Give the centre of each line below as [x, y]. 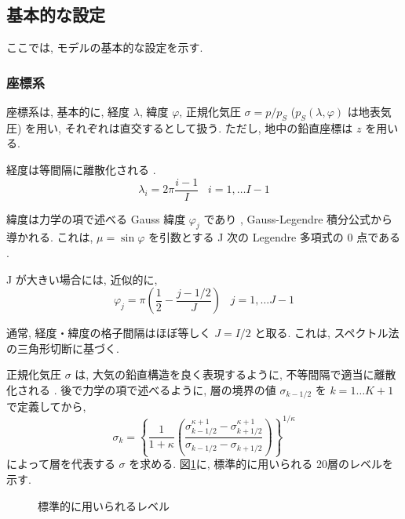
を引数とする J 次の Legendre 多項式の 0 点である [274, 237]
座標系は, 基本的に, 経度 [68, 112]
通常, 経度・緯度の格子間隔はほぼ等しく [109, 333]
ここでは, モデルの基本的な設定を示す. [105, 47]
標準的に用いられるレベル [104, 505]
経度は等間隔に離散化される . [81, 169]
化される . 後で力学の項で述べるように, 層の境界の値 [141, 390]
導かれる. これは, [50, 237]
